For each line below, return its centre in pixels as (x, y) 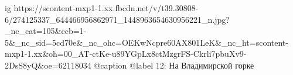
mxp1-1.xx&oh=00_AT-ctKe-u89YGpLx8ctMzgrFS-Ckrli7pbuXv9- (126, 54)
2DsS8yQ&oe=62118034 (48, 65)
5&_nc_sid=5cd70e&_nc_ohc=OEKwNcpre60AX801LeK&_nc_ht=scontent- (146, 42)
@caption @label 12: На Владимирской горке (174, 65)
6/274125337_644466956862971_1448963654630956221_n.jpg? (117, 19)
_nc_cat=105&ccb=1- (46, 31)
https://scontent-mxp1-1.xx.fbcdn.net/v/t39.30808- (106, 8)
